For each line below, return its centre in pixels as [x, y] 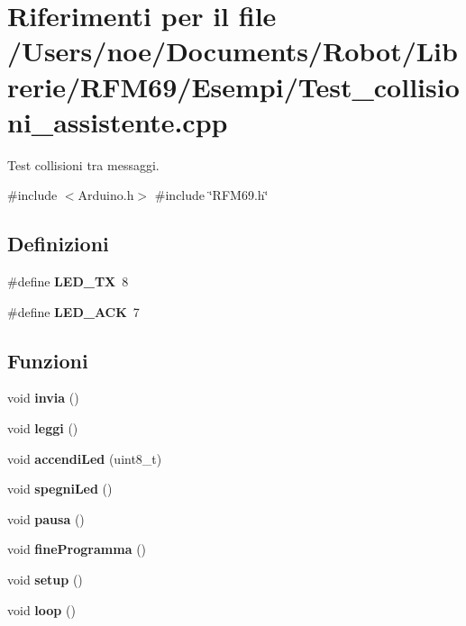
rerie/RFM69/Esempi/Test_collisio [233, 86]
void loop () [41, 609]
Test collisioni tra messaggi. [83, 164]
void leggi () [43, 428]
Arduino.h [106, 195]
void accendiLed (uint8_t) [85, 458]
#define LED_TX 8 [68, 281]
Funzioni [48, 360]
